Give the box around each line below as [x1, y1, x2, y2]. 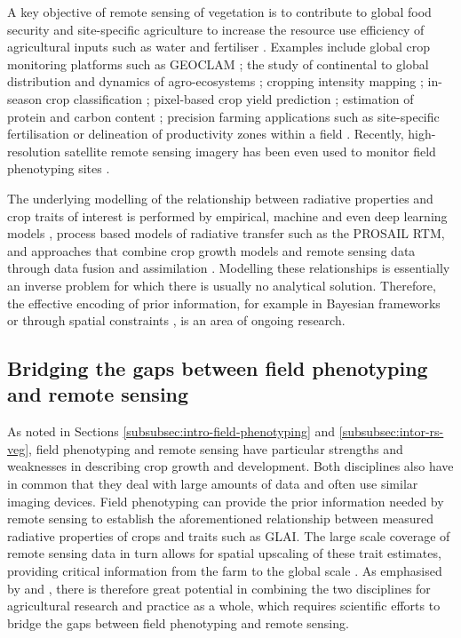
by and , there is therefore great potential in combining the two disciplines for [7, 578, 431, 597]
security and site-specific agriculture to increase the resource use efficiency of [7, 20, 425, 38]
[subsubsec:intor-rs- [338, 422, 444, 441]
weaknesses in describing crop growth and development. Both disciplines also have [7, 457, 454, 475]
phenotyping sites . [7, 159, 110, 178]
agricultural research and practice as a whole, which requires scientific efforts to [7, 596, 441, 615]
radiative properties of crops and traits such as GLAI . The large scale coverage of [7, 526, 450, 545]
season [7, 89, 43, 108]
